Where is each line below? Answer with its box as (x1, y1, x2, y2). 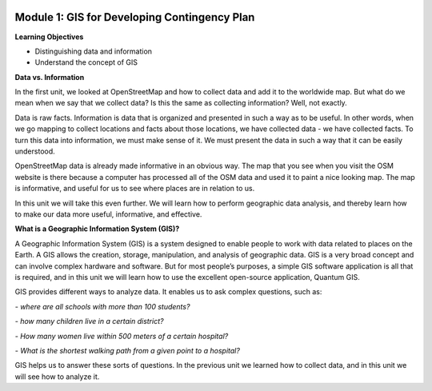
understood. (14, 146, 55, 156)
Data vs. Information (14, 72, 85, 82)
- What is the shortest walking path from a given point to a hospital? (14, 345, 240, 355)
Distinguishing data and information (34, 46, 152, 56)
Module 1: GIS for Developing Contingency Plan (14, 10, 255, 24)
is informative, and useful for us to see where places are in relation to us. (14, 184, 255, 194)
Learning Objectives (14, 32, 84, 42)
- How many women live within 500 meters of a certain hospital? (14, 331, 229, 341)
